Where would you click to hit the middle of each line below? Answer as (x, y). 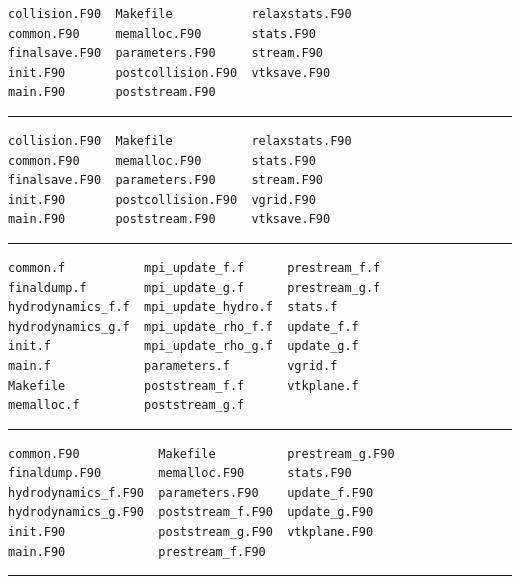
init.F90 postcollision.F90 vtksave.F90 (169, 72)
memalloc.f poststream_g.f (126, 405)
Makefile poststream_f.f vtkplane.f (183, 385)
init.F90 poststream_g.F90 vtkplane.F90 (191, 532)
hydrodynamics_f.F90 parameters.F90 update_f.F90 (191, 492)
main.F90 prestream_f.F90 (137, 551)
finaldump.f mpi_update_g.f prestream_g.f (194, 287)
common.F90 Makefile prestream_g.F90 (201, 453)
